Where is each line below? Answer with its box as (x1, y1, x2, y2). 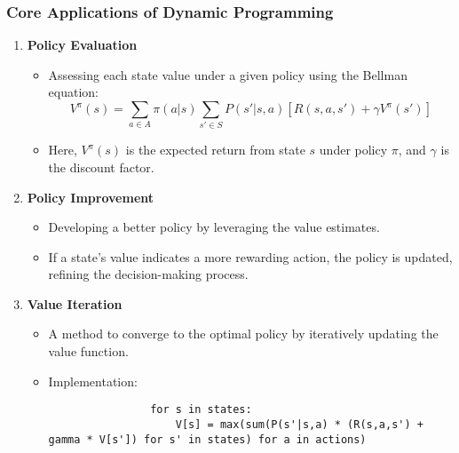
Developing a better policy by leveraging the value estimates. (48, 218, 380, 236)
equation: (48, 83, 99, 101)
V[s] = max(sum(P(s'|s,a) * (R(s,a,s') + (175, 417, 423, 431)
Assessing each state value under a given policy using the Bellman (48, 65, 408, 83)
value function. (48, 342, 129, 361)
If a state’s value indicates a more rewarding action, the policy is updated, (48, 247, 453, 266)
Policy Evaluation (27, 36, 138, 54)
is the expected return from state (125, 140, 305, 159)
